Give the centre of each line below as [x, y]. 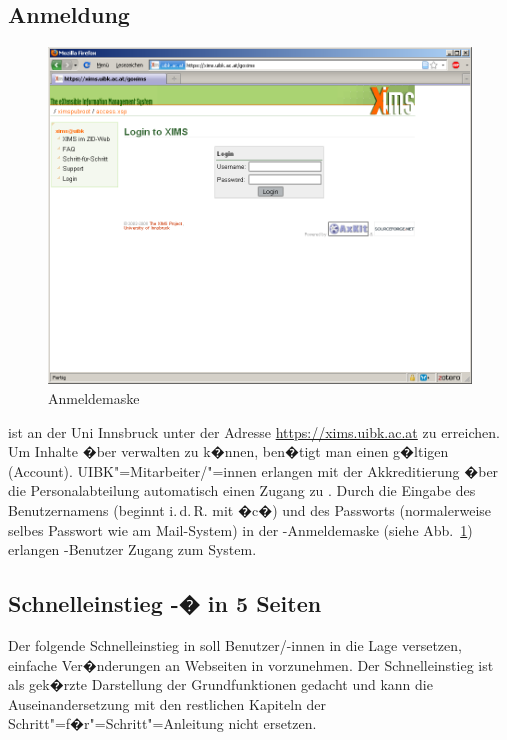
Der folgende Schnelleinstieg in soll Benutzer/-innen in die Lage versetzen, [235, 644]
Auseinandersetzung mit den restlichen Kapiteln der [167, 703]
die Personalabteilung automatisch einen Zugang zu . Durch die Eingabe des [242, 490]
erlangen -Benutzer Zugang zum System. [132, 549]
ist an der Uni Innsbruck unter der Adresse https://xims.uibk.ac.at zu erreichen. [254, 431]
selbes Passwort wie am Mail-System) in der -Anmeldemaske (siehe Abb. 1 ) [240, 529]
